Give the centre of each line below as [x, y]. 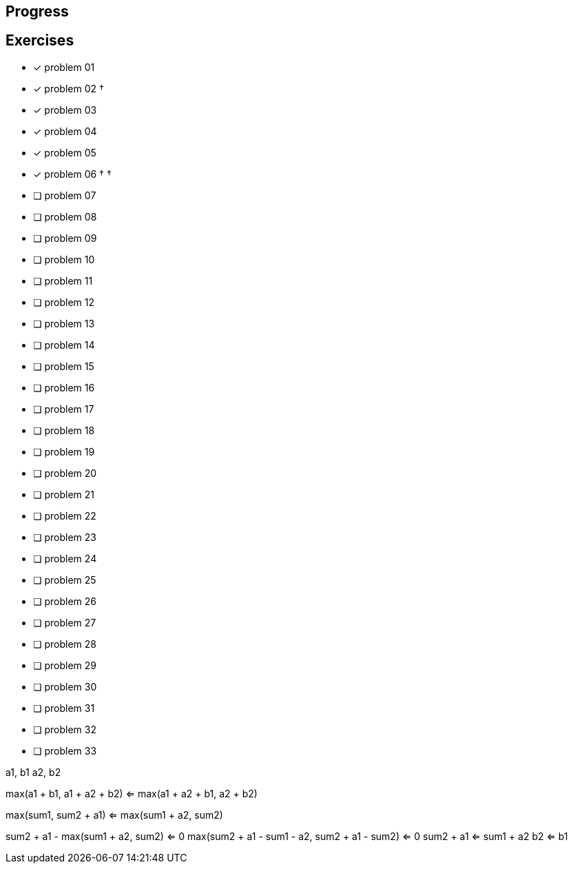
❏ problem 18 [64, 430]
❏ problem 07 [65, 195]
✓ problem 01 [64, 67]
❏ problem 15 [64, 366]
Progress [37, 11]
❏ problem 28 [65, 644]
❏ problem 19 [64, 451]
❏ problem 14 [64, 345]
